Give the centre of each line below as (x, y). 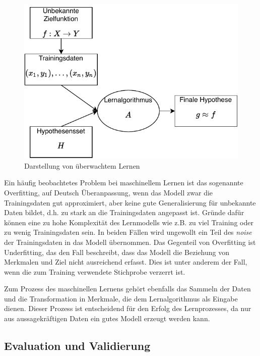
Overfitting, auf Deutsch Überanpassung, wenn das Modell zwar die (109, 192)
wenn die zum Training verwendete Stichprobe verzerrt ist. (95, 271)
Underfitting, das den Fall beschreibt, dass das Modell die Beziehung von (117, 252)
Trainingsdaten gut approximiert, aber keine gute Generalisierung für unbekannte (130, 202)
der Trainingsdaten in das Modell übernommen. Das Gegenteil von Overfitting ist (130, 242)
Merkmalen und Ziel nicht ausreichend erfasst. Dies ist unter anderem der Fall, (126, 262)
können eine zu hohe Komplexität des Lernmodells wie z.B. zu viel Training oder (129, 222)
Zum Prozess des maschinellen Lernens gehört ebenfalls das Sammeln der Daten (127, 289)
